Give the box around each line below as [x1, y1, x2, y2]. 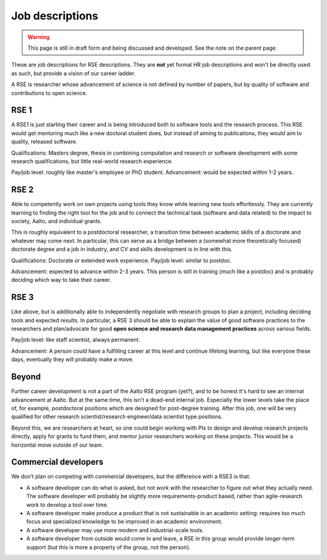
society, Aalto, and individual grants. [11, 218, 102, 225]
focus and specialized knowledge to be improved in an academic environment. [26, 518, 223, 525]
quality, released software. [11, 138, 78, 145]
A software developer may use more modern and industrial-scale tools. [26, 526, 204, 533]
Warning [27, 33, 50, 41]
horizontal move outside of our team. [11, 441, 104, 448]
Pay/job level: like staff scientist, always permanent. [11, 336, 140, 344]
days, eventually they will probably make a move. [11, 356, 134, 363]
